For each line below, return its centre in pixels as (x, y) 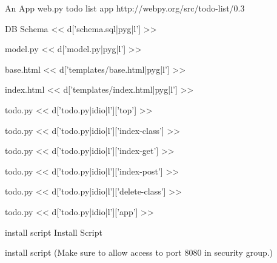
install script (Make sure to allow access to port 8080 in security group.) (139, 252)
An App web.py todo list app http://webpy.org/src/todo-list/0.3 (125, 8)
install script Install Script (54, 232)
